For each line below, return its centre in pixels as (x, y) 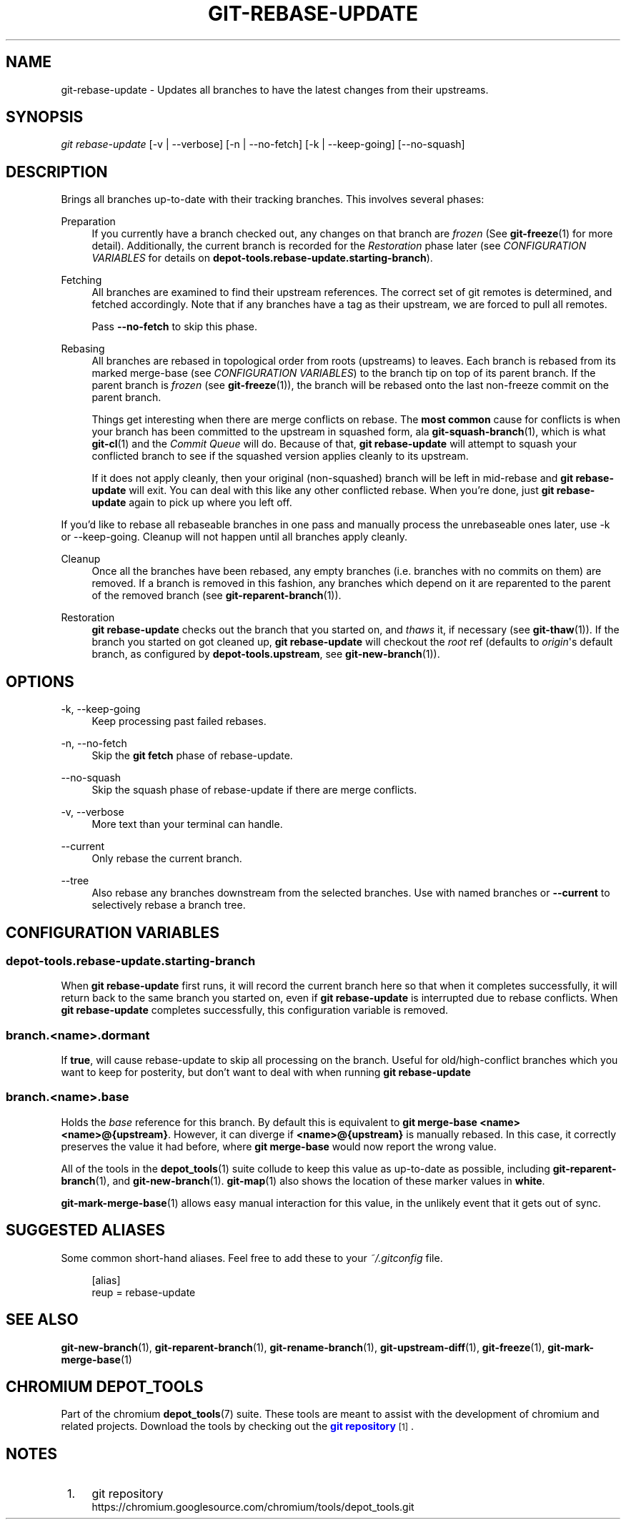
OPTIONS (40, 681)
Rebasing (83, 349)
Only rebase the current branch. (167, 859)
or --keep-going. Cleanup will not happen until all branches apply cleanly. (234, 537)
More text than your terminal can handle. (187, 824)
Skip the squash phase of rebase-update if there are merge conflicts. (254, 790)
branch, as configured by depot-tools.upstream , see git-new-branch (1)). (266, 654)
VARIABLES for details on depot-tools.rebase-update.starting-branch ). (262, 258)
